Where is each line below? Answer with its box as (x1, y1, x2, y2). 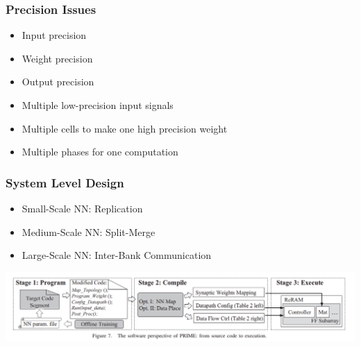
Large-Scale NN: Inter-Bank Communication (22, 248, 212, 262)
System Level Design (6, 173, 124, 191)
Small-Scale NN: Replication (22, 201, 143, 215)
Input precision (22, 28, 87, 42)
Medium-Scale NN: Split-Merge (22, 224, 156, 239)
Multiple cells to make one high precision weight (22, 121, 228, 135)
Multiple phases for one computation (22, 144, 178, 159)
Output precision (22, 74, 94, 89)
